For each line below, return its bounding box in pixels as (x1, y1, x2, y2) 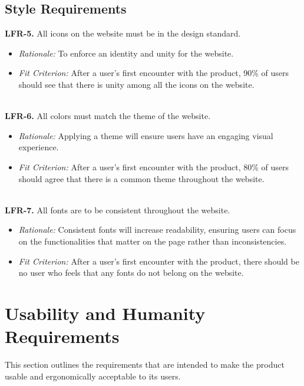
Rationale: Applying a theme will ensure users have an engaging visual (18, 129, 273, 141)
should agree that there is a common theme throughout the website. (18, 172, 265, 184)
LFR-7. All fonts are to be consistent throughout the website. (5, 203, 230, 216)
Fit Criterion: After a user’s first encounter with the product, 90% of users (18, 67, 289, 79)
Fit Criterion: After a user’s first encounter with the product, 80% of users (18, 160, 289, 173)
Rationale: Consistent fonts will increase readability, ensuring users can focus (18, 223, 296, 236)
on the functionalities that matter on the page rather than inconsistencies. (18, 235, 287, 247)
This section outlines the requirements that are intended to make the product (5, 358, 285, 371)
